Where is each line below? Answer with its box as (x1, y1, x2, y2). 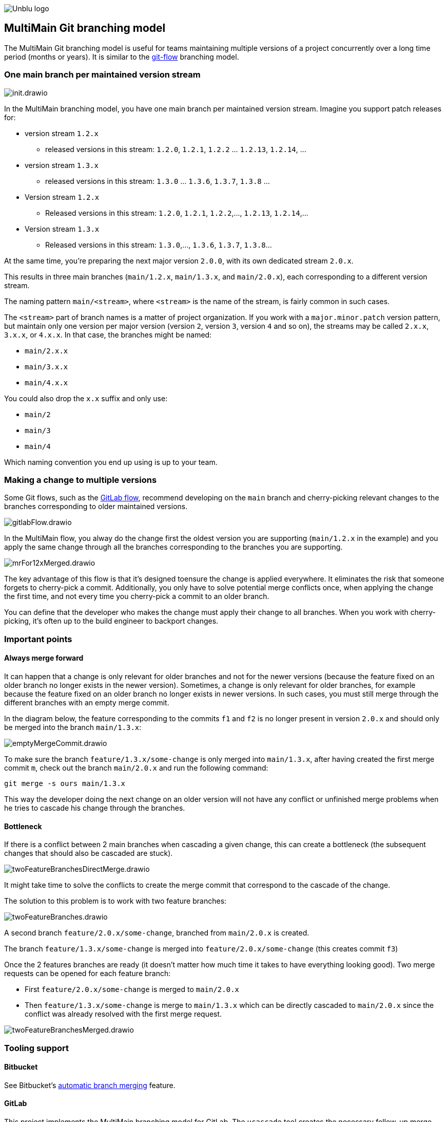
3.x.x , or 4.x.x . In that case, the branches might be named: (4, 330, 212, 339)
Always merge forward (4, 653, 84, 663)
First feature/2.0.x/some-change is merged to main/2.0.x (25, 985, 240, 994)
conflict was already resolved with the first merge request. (25, 1009, 222, 1019)
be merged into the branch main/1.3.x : (4, 722, 142, 732)
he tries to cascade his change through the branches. (4, 803, 185, 812)
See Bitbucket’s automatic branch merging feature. (4, 1080, 176, 1090)
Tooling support (4, 1042, 69, 1053)
